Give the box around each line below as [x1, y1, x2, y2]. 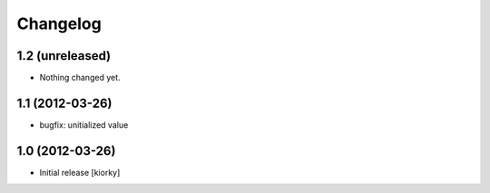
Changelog [16, 14, 102, 34]
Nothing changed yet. [39, 72, 122, 83]
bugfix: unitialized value [39, 119, 129, 130]
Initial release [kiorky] [39, 167, 121, 178]
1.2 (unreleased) [16, 48, 112, 63]
